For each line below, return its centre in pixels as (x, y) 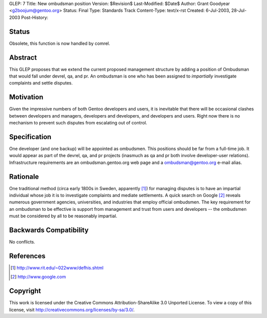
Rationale (24, 177)
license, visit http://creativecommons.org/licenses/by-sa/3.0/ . (72, 310)
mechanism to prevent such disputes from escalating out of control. (78, 123)
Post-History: (35, 17)
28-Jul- (239, 10)
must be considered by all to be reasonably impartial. (63, 216)
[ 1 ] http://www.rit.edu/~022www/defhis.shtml (57, 268)
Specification (30, 137)
